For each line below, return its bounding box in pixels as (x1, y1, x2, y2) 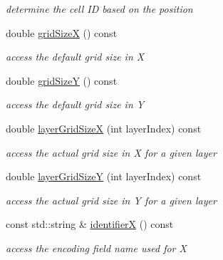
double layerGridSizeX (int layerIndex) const (6, 120, 202, 135)
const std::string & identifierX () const (6, 217, 174, 232)
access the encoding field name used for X (6, 240, 187, 255)
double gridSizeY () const (6, 73, 118, 88)
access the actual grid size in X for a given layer (6, 145, 217, 160)
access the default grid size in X (6, 49, 145, 64)
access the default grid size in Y (6, 97, 145, 112)
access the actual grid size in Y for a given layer (6, 192, 217, 207)
